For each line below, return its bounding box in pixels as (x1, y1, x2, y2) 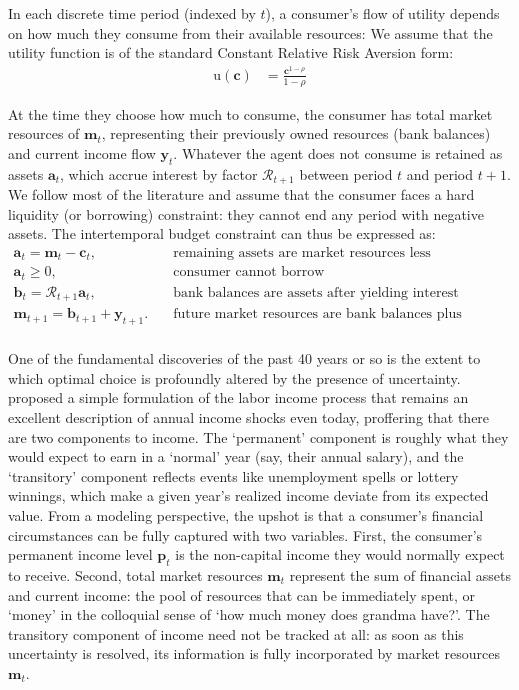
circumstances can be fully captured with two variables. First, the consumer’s (8, 524, 483, 545)
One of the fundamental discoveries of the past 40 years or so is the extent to (8, 348, 481, 369)
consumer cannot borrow (173, 265, 325, 280)
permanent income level (8, 544, 153, 565)
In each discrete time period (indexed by (8, 3, 256, 23)
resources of (8, 123, 80, 144)
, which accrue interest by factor (60, 163, 258, 184)
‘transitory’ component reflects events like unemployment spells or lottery (8, 465, 459, 486)
